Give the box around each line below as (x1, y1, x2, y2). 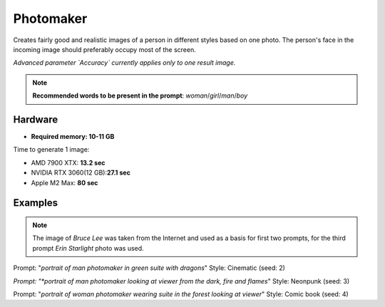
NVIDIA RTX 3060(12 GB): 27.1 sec (31, 168, 131, 177)
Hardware (13, 113, 58, 125)
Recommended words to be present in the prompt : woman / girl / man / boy (32, 91, 248, 100)
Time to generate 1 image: (13, 145, 90, 154)
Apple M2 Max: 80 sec (31, 178, 98, 187)
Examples (13, 197, 58, 209)
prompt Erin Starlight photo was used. (32, 244, 144, 252)
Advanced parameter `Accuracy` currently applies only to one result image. (13, 58, 236, 67)
